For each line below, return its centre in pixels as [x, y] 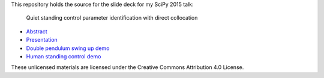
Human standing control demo [64, 56]
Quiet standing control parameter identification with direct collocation [112, 18]
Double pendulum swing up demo [68, 48]
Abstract [37, 31]
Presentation [42, 40]
